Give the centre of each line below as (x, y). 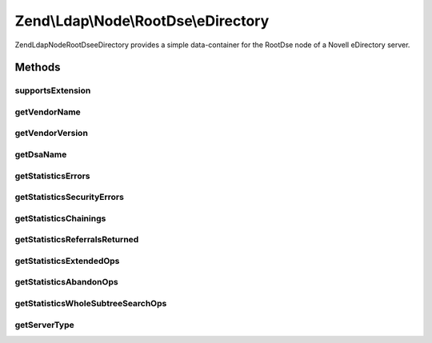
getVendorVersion (51, 134)
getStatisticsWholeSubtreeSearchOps (91, 303)
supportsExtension (53, 90)
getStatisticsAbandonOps (67, 282)
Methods (38, 68)
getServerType (45, 325)
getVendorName (48, 112)
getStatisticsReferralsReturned (77, 240)
